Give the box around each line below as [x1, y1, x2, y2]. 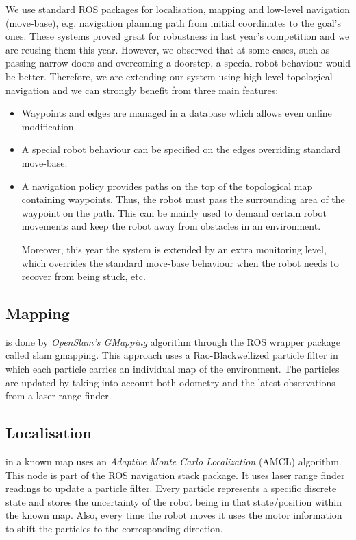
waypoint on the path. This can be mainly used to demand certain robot [21, 205, 327, 220]
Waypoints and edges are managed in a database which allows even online [21, 106, 332, 120]
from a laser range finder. [5, 388, 112, 403]
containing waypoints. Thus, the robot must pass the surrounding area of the [21, 192, 345, 207]
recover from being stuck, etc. [21, 269, 146, 283]
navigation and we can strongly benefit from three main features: [5, 82, 279, 97]
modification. [21, 119, 77, 133]
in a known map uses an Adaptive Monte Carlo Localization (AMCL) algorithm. [5, 454, 342, 469]
